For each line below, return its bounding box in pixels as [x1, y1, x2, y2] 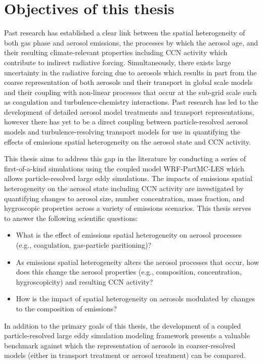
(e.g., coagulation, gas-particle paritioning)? [16, 240, 152, 250]
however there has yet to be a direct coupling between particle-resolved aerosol [4, 116, 248, 127]
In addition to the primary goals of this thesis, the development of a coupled [4, 320, 241, 331]
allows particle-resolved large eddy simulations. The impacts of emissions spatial [4, 173, 252, 184]
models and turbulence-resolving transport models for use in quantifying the [4, 126, 240, 137]
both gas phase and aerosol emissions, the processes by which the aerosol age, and [4, 37, 258, 48]
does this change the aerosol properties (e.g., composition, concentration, [16, 266, 242, 277]
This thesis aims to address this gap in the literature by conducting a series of [4, 153, 246, 164]
